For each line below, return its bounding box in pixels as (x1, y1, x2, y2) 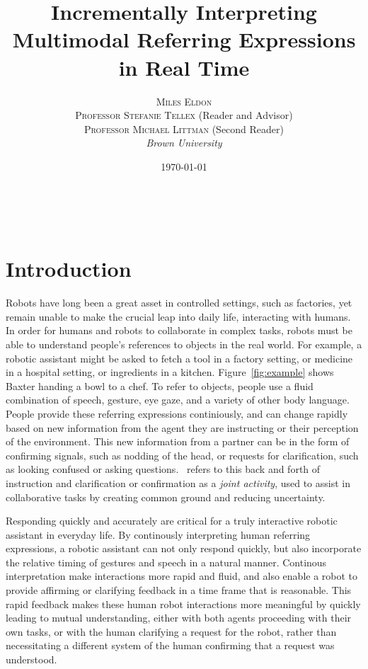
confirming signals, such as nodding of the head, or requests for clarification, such (6, 447, 359, 462)
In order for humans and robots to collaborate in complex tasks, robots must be (6, 323, 352, 338)
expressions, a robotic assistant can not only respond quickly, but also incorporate (6, 541, 362, 556)
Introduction (6, 254, 132, 283)
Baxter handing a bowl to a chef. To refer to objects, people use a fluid (6, 378, 314, 393)
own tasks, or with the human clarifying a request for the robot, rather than (6, 624, 337, 639)
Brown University (146, 135, 222, 150)
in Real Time (118, 52, 250, 81)
